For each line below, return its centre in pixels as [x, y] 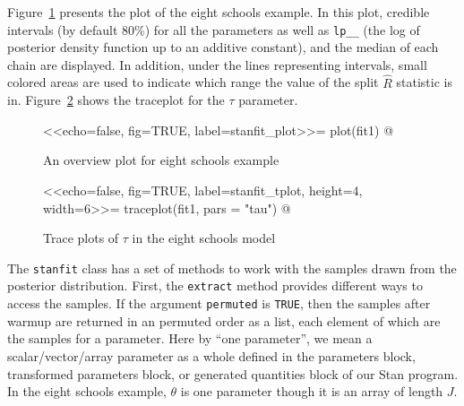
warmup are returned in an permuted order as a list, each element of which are [224, 320]
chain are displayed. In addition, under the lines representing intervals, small [217, 64]
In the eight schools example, [87, 391]
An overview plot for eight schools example [161, 160]
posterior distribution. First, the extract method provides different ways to [215, 285]
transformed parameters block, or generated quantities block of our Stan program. [233, 373]
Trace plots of [81, 238]
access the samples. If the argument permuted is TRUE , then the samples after [219, 303]
